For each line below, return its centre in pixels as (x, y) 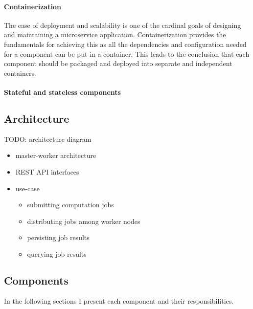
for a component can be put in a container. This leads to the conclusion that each (127, 54)
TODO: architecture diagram (48, 139)
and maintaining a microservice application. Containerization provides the (115, 34)
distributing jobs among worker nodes (84, 221)
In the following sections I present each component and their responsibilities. (119, 300)
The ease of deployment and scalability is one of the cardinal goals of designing (123, 25)
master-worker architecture (56, 155)
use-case (27, 188)
